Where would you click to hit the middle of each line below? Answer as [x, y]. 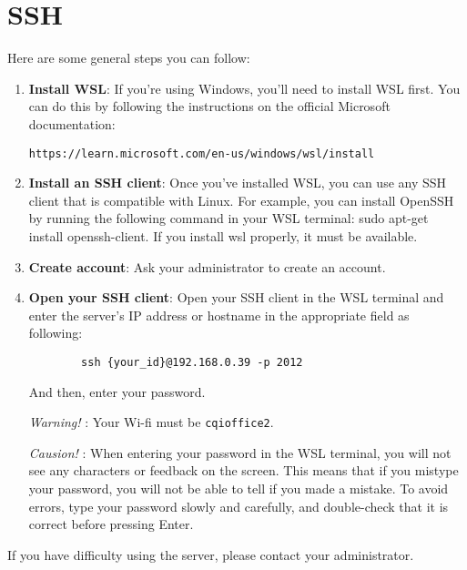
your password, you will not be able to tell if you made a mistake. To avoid [239, 488]
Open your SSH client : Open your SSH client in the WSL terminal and [236, 297]
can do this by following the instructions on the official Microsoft [209, 106]
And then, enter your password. [117, 391]
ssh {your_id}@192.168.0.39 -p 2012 [192, 362]
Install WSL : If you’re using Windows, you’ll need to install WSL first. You [244, 88]
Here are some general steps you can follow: [129, 58]
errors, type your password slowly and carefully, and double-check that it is [239, 506]
